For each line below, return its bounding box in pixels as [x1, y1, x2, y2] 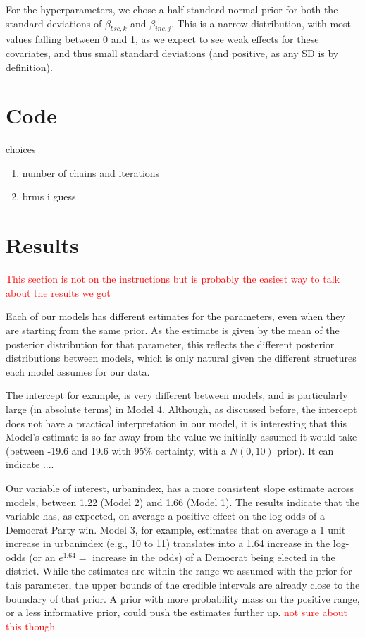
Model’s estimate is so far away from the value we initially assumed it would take [6, 429, 357, 444]
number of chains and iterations [22, 165, 160, 180]
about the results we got [6, 285, 111, 300]
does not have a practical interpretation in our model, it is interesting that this [6, 415, 347, 430]
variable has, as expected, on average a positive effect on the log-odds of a [6, 508, 325, 523]
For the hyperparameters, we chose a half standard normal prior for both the [6, 2, 338, 16]
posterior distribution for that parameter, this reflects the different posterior [6, 336, 335, 351]
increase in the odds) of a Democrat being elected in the [92, 549, 335, 564]
